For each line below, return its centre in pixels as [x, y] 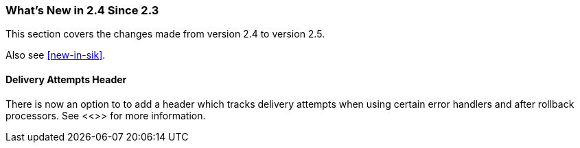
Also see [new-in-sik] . [56, 55]
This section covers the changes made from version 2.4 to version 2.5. [165, 34]
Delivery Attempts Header [66, 79]
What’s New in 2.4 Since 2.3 [82, 10]
